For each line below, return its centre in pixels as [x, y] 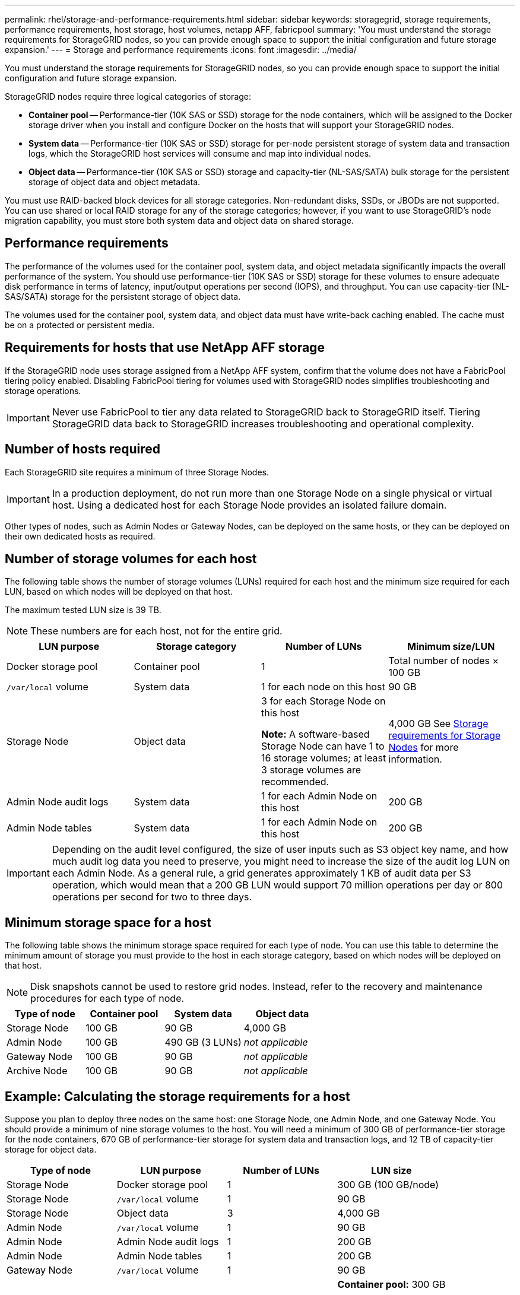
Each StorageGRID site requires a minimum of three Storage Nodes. [137, 472]
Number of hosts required [83, 449]
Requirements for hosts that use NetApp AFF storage [165, 348]
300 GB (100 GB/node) [388, 1185]
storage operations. [43, 391]
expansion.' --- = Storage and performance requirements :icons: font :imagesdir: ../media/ [181, 50]
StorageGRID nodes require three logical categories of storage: [128, 96]
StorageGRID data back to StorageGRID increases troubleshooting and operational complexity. [263, 423]
